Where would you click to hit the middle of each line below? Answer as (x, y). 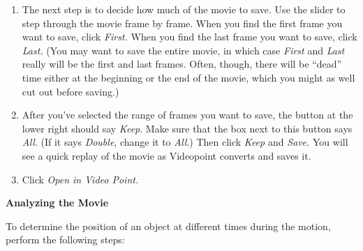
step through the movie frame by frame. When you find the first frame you (182, 23)
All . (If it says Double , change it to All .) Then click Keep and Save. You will (185, 142)
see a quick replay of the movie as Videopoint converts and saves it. (166, 155)
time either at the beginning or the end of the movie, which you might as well (188, 77)
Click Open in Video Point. (80, 179)
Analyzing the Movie (57, 203)
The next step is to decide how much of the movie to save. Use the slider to (184, 9)
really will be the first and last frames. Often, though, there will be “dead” (182, 64)
